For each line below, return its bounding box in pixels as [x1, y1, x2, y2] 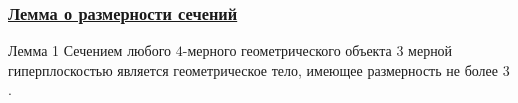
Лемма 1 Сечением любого [8, 40, 172, 61]
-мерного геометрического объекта [182, 40, 392, 61]
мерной [408, 40, 453, 61]
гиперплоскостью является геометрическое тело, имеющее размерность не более [8, 59, 499, 80]
